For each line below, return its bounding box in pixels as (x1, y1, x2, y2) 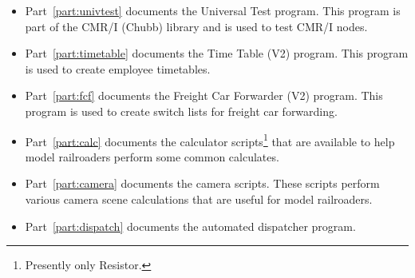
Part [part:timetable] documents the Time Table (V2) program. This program (25, 45, 409, 62)
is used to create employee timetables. (25, 60, 211, 77)
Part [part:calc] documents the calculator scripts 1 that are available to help (25, 130, 395, 149)
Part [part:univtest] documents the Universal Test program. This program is (25, 2, 401, 18)
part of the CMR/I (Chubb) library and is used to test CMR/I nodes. (25, 18, 368, 34)
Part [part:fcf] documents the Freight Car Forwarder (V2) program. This (25, 87, 383, 104)
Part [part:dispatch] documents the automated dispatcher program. (25, 217, 356, 234)
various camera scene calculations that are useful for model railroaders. (25, 191, 373, 207)
